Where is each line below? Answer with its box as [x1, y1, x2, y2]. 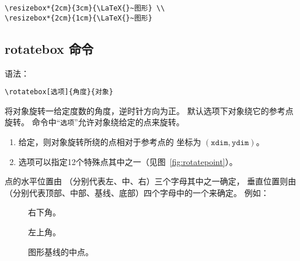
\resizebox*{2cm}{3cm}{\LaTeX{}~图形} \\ [5, 4, 165, 12]
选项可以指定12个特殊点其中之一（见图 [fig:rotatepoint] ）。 [18, 155, 238, 167]
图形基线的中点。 [28, 245, 93, 257]
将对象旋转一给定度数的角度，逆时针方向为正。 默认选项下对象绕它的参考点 [5, 104, 294, 116]
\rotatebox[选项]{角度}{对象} [5, 88, 113, 97]
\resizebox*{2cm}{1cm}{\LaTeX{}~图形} [5, 13, 152, 22]
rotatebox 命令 [5, 39, 93, 57]
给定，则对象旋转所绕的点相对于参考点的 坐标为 [18, 136, 201, 148]
